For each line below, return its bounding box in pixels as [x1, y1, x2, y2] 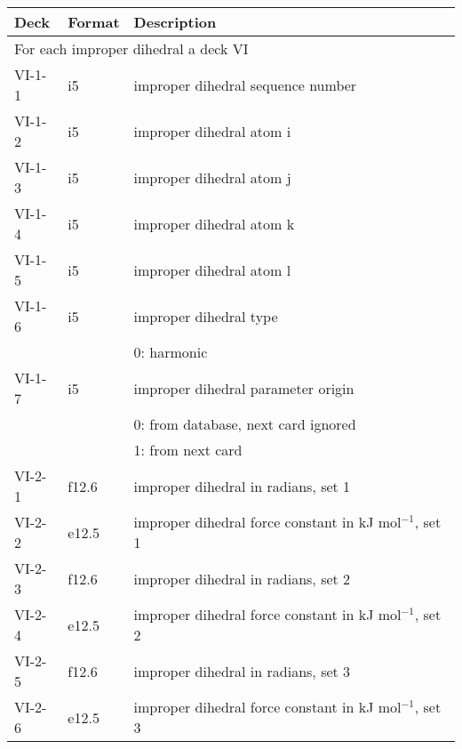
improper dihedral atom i [133, 120, 291, 141]
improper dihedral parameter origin [133, 377, 354, 399]
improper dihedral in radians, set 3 [133, 660, 351, 681]
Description [133, 12, 217, 32]
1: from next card [133, 439, 243, 460]
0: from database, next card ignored [133, 414, 356, 434]
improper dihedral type [133, 305, 278, 326]
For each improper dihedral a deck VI [14, 38, 249, 59]
